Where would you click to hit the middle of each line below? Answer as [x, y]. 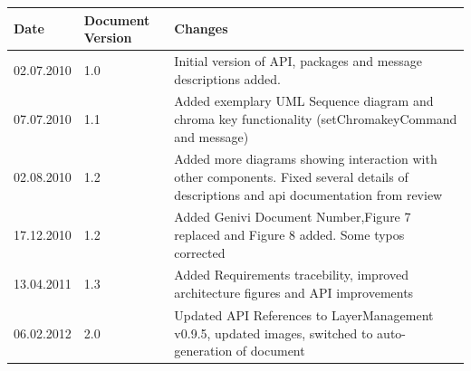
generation [203, 351]
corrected [200, 252]
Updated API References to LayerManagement [304, 314]
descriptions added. [228, 78]
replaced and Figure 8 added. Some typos [289, 235]
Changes [201, 29]
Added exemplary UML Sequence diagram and [304, 101]
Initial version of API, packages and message [298, 60]
